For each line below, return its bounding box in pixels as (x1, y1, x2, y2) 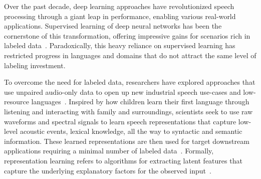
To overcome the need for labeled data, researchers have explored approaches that (4, 77, 255, 87)
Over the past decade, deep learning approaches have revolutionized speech (4, 1, 234, 11)
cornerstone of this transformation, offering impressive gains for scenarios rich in (4, 30, 250, 41)
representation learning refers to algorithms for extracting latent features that (4, 155, 242, 165)
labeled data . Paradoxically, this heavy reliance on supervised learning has (4, 40, 235, 51)
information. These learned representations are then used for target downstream (4, 135, 249, 146)
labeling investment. (4, 60, 66, 70)
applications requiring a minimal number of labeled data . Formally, (4, 145, 214, 156)
